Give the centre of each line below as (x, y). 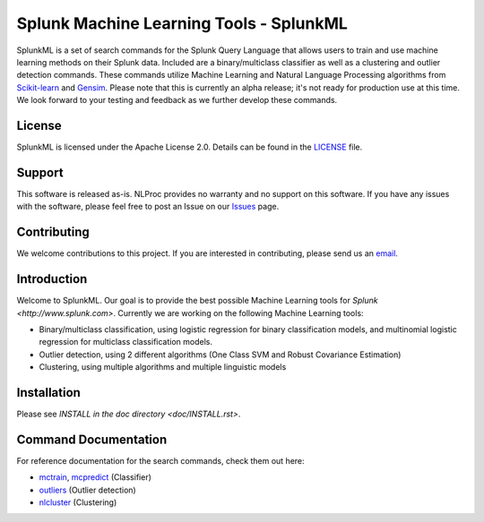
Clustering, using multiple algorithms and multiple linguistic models (163, 367)
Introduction (52, 279)
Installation (48, 393)
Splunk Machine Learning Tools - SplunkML (182, 23)
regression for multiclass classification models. (125, 342)
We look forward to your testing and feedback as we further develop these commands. (177, 100)
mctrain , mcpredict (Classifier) (95, 477)
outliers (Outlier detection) (87, 490)
